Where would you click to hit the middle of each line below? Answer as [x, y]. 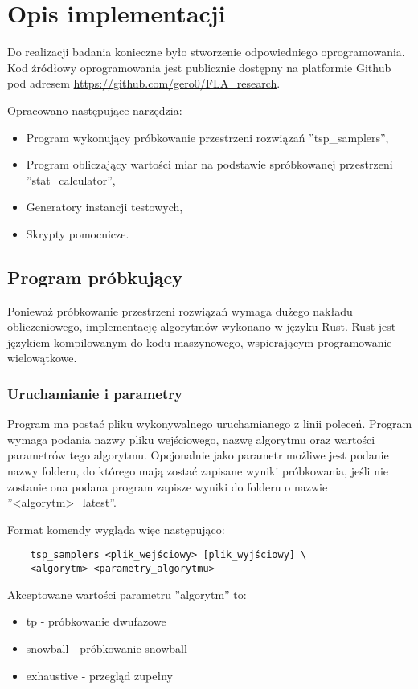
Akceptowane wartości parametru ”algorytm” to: [127, 594]
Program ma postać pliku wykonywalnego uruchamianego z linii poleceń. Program [210, 424]
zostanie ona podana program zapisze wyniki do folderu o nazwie [168, 486]
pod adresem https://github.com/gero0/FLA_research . [144, 83]
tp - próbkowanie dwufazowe [96, 621]
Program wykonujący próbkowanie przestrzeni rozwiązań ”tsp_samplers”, [207, 137]
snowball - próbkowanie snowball [107, 648]
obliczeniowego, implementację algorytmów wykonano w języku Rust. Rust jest [202, 326]
